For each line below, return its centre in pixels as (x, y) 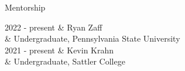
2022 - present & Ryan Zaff (54, 27)
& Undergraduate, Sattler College (65, 61)
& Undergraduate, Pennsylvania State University (92, 38)
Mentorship (25, 7)
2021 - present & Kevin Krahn (59, 50)
